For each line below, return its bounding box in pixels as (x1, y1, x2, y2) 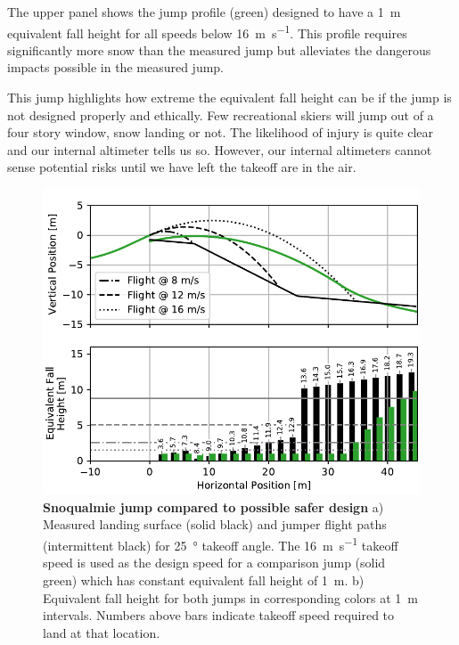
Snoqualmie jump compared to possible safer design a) (43, 497, 384, 516)
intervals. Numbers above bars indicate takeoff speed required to (43, 606, 395, 625)
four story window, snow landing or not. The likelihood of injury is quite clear (7, 123, 434, 142)
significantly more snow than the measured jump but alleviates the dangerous (7, 40, 431, 59)
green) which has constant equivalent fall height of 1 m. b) (43, 570, 365, 589)
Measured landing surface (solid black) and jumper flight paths (43, 515, 387, 534)
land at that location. (43, 623, 160, 641)
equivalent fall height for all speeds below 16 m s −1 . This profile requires (7, 20, 407, 42)
